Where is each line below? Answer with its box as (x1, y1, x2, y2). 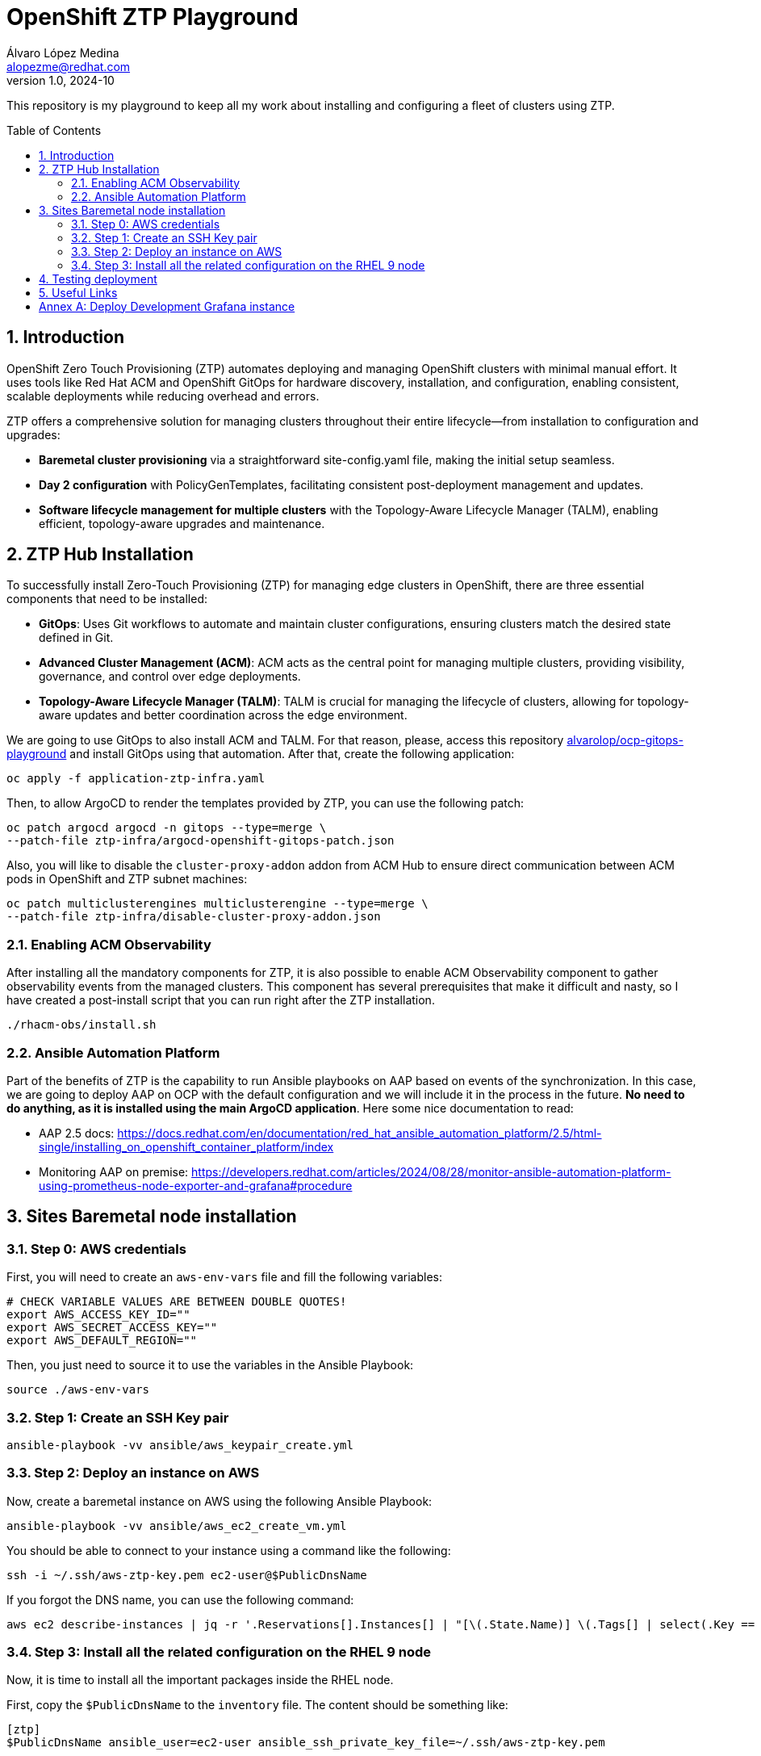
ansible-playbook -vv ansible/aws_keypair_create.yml (6, 1438, 353, 1452)
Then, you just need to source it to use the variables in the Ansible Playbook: (6, 1358, 414, 1373)
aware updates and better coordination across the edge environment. (39, 708, 408, 723)
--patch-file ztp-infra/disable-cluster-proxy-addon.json (6, 910, 381, 924)
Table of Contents (6, 123, 102, 137)
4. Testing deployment (39, 271, 157, 286)
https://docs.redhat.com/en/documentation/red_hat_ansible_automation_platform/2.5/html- (117, 1125, 602, 1140)
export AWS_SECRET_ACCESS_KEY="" (6, 1321, 218, 1335)
